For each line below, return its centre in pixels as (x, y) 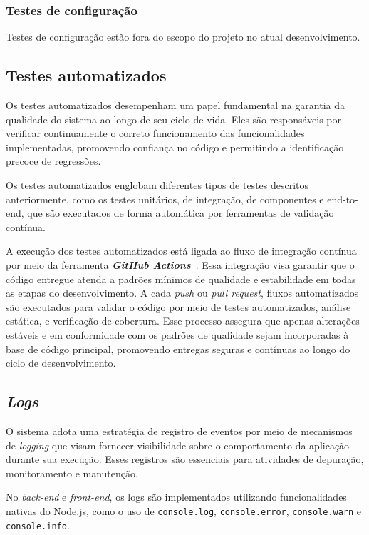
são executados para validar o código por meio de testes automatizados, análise (178, 306)
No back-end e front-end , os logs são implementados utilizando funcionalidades (176, 497)
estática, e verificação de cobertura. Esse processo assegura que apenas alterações (183, 321)
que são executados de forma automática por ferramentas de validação (181, 213)
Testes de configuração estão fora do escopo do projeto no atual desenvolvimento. (183, 37)
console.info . (38, 525)
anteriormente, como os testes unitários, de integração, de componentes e (165, 199)
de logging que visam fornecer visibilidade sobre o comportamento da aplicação (178, 445)
